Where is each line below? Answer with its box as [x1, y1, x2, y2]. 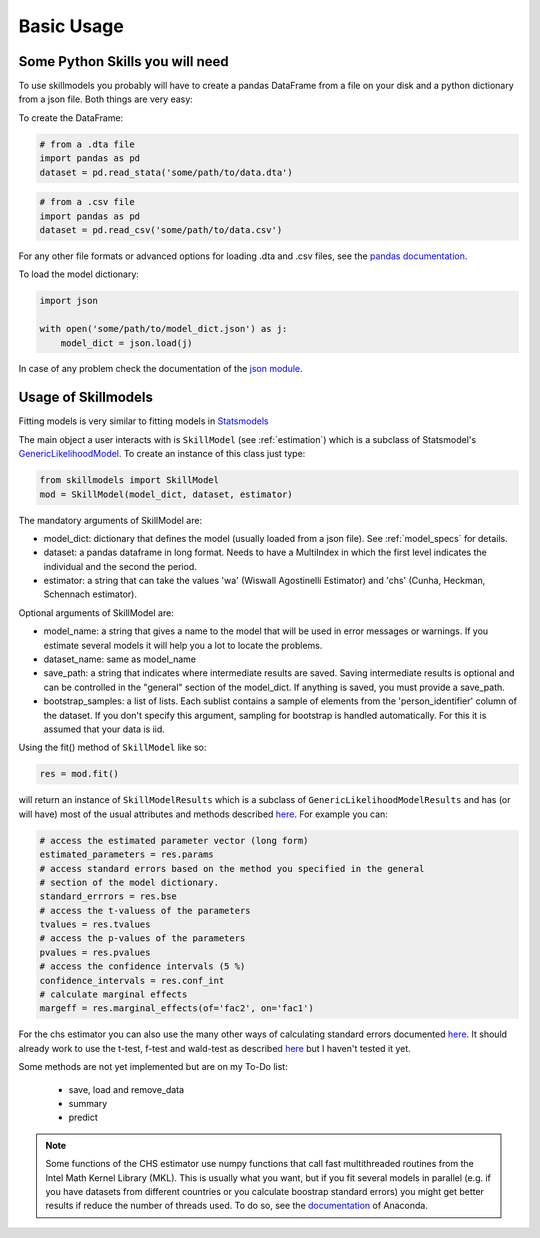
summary [68, 1097, 108, 1109]
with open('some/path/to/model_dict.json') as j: [39, 323, 288, 335]
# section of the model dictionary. [39, 876, 220, 888]
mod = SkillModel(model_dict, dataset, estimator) [39, 488, 294, 500]
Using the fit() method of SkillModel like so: [18, 741, 207, 754]
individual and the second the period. [43, 560, 197, 572]
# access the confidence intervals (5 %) [39, 961, 246, 972]
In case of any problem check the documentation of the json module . [18, 363, 304, 375]
